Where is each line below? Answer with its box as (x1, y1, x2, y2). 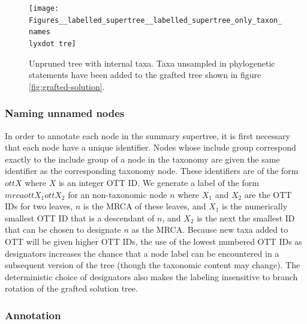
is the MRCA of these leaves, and (83, 200, 206, 212)
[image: (29, 4, 59, 13)
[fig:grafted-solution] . (29, 80, 105, 92)
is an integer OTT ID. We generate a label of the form (58, 176, 259, 188)
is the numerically (222, 200, 288, 212)
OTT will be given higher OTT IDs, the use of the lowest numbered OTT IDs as (5, 235, 302, 247)
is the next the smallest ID (197, 211, 295, 224)
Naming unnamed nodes (5, 106, 125, 121)
